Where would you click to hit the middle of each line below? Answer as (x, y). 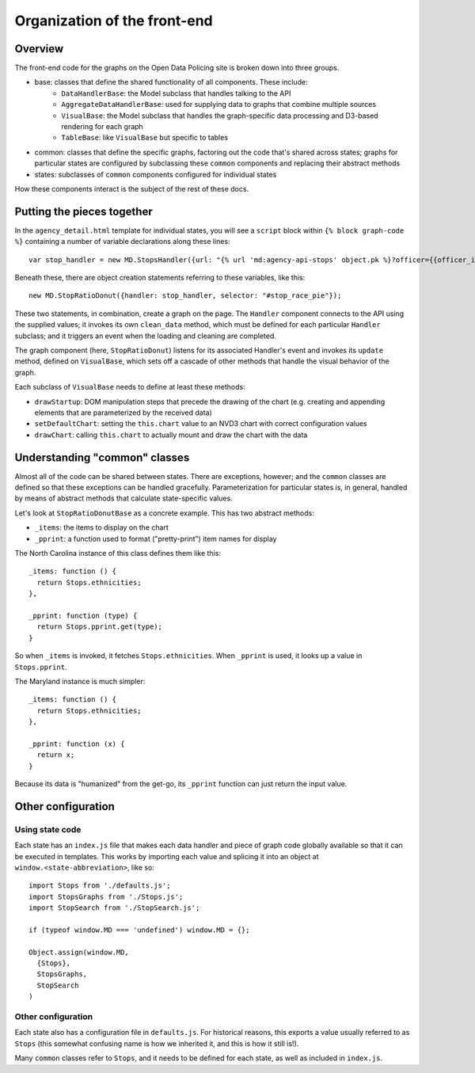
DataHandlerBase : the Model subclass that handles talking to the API (176, 93)
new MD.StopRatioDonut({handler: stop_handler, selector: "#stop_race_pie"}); (185, 296)
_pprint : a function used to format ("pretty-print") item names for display (156, 538)
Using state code (48, 829)
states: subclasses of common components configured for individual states (156, 174)
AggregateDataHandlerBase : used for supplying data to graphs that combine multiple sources (218, 105)
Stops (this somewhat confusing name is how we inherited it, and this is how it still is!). (157, 1043)
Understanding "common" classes (102, 457)
